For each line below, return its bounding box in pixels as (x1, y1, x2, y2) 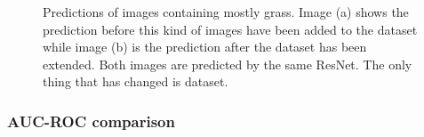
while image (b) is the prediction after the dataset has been (43, 37, 367, 56)
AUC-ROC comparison (7, 109, 175, 132)
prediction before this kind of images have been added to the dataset (43, 20, 418, 38)
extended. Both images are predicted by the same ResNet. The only (43, 54, 412, 73)
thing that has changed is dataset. (43, 72, 228, 91)
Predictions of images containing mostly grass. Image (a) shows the (43, 3, 409, 20)
